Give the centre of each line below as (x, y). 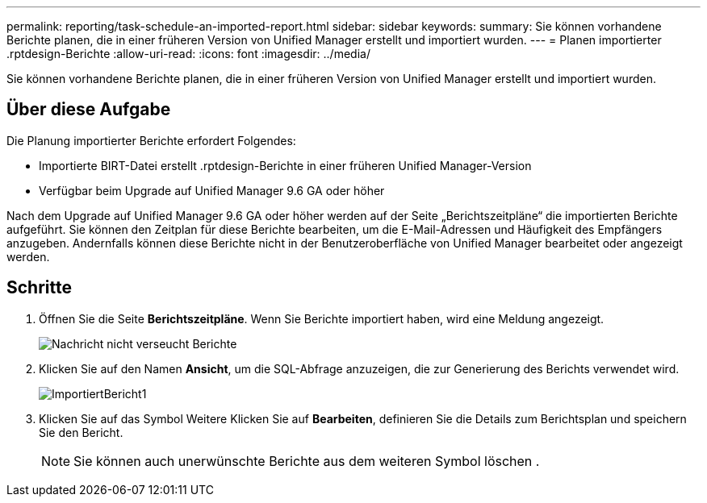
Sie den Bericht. (81, 432)
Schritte (39, 288)
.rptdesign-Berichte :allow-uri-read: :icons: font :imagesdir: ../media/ (188, 54)
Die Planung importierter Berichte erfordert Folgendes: (151, 140)
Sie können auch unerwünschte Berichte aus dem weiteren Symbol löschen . (307, 461)
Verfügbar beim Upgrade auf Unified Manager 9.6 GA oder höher (212, 190)
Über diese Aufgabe (89, 110)
